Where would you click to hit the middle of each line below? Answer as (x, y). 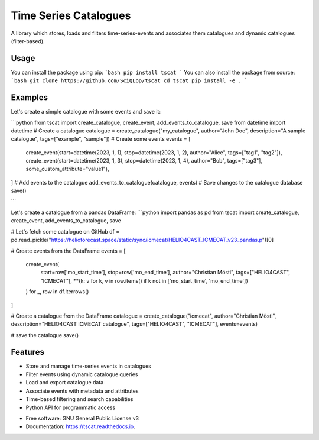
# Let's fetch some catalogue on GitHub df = (65, 231)
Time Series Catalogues (71, 15)
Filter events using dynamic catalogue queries (82, 374)
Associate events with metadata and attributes (82, 391)
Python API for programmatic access (70, 407)
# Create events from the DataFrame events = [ (69, 251)
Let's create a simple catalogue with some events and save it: (86, 112)
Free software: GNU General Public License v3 (82, 418)
